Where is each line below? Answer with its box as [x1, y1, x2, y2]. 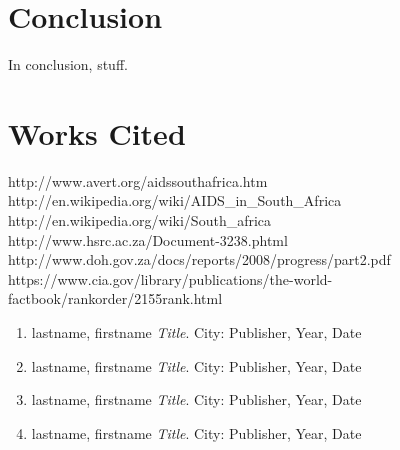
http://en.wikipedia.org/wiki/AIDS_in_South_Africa [8, 190, 342, 211]
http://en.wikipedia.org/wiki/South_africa [8, 210, 272, 231]
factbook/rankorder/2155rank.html [8, 288, 223, 309]
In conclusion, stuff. [8, 54, 128, 75]
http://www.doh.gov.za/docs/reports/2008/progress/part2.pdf [8, 249, 391, 270]
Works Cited [8, 112, 186, 153]
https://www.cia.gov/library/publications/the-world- [8, 268, 333, 289]
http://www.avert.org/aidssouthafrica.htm [8, 170, 268, 191]
